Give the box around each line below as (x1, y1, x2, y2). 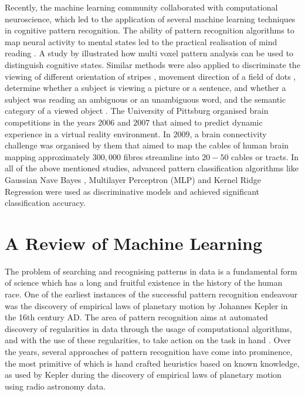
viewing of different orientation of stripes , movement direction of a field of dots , (5, 70, 296, 82)
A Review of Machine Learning (5, 231, 263, 255)
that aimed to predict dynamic (152, 116, 263, 128)
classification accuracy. (5, 197, 86, 209)
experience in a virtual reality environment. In (5, 127, 171, 140)
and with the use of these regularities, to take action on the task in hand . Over (5, 334, 292, 346)
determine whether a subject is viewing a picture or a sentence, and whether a (5, 82, 286, 94)
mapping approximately (5, 150, 90, 163)
